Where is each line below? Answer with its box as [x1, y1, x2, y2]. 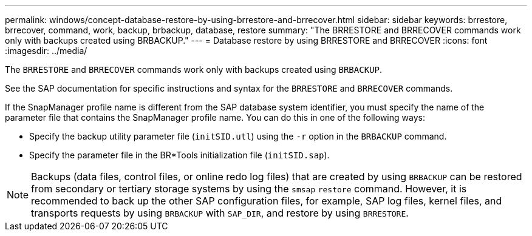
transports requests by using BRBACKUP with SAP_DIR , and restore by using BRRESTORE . [31, 207, 409, 219]
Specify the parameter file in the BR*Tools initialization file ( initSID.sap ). [29, 150, 330, 160]
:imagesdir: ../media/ [5, 46, 87, 56]
